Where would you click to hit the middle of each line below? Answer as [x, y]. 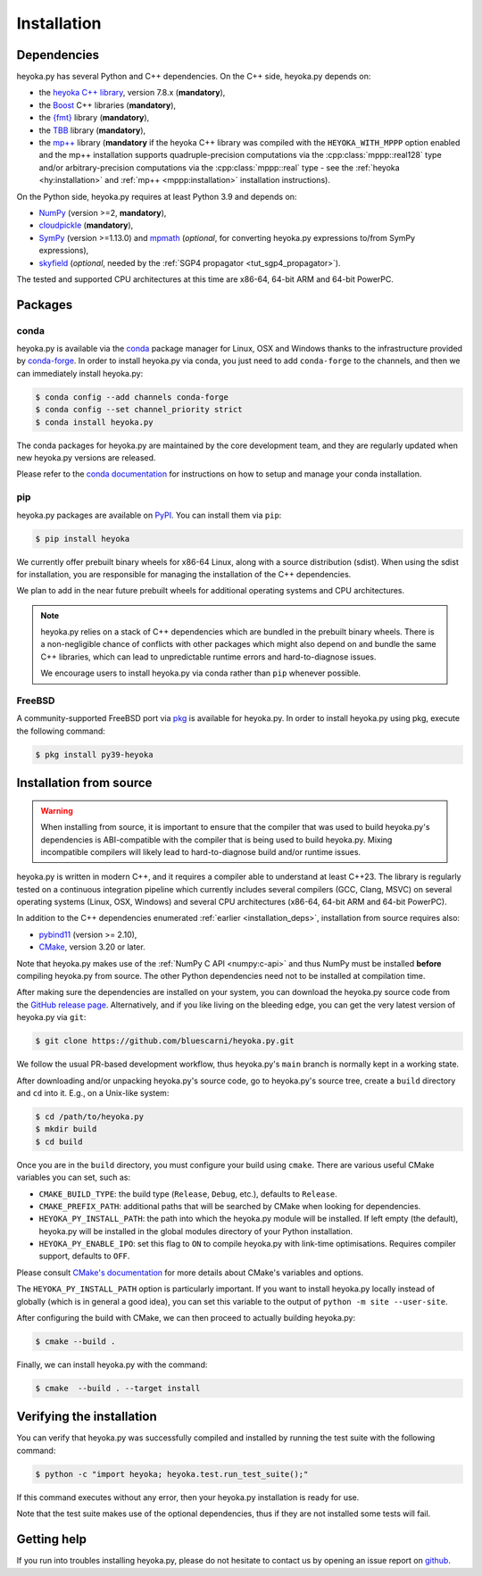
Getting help [51, 1539]
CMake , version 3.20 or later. [92, 947]
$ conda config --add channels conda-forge [132, 397]
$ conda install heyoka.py [94, 422]
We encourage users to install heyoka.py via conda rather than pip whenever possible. [201, 673]
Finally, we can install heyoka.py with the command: [112, 1364]
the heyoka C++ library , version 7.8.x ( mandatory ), [132, 93]
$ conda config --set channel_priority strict [139, 410]
